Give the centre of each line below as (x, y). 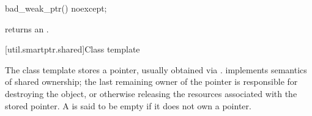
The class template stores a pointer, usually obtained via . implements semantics (156, 69)
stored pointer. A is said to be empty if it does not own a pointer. (128, 105)
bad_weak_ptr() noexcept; (56, 8)
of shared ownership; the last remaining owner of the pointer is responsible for (151, 82)
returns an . (27, 28)
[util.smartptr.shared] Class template (72, 49)
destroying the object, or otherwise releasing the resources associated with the (151, 93)
